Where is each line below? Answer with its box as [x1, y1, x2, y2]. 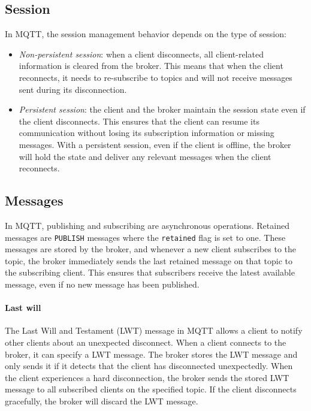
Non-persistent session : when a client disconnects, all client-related [19, 47, 264, 60]
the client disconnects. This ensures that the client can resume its [19, 114, 259, 127]
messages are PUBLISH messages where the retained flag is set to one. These [5, 231, 286, 243]
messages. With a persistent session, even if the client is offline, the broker [19, 138, 291, 150]
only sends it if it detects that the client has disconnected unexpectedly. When [5, 359, 293, 372]
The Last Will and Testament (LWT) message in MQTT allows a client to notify [5, 324, 303, 337]
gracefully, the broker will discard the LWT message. [5, 394, 198, 407]
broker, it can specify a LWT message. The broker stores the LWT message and [5, 347, 298, 360]
